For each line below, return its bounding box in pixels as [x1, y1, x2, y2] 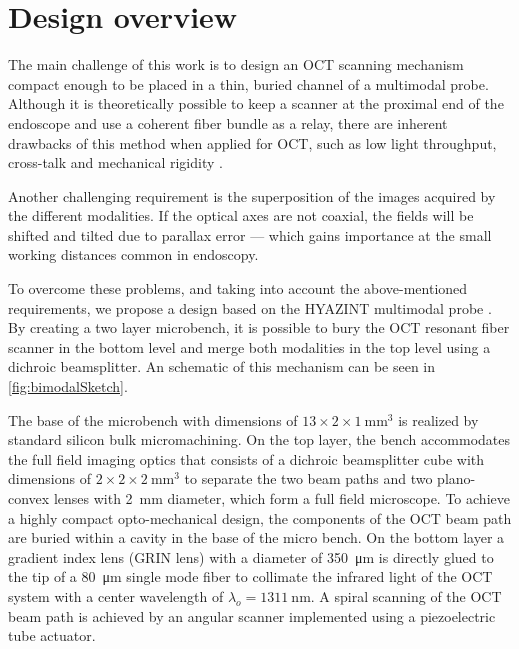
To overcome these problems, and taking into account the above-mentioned [8, 278, 468, 299]
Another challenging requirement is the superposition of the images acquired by [8, 185, 496, 206]
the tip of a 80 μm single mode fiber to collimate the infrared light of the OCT [8, 566, 493, 587]
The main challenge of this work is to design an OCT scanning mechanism [8, 54, 464, 75]
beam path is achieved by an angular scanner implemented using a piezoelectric [8, 605, 496, 626]
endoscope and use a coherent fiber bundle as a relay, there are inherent [8, 112, 448, 133]
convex [8, 488, 50, 508]
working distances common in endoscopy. [8, 244, 259, 265]
